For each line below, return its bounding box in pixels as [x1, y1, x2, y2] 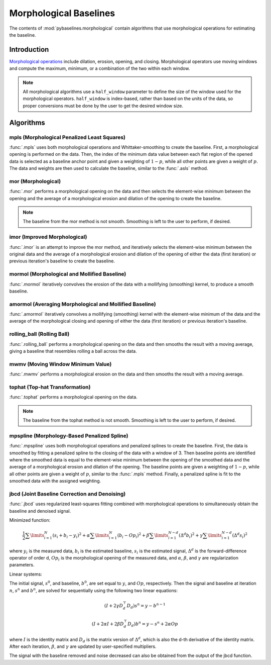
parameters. [9, 562, 35, 568]
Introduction [9, 45, 49, 54]
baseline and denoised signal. [9, 508, 71, 514]
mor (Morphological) [9, 177, 61, 184]
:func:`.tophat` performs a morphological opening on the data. [9, 394, 138, 400]
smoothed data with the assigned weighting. [9, 478, 101, 484]
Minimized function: [9, 517, 50, 523]
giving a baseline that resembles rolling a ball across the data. [9, 348, 138, 354]
